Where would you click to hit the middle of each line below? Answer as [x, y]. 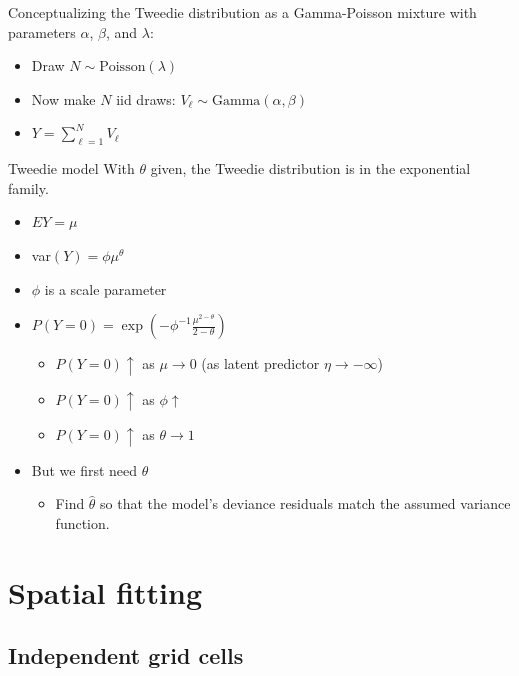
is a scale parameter [105, 288]
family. [28, 187]
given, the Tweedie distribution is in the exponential [310, 168]
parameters [42, 31]
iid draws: [146, 98]
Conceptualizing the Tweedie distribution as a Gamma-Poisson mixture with [242, 12]
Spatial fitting [105, 591]
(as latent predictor [260, 363]
